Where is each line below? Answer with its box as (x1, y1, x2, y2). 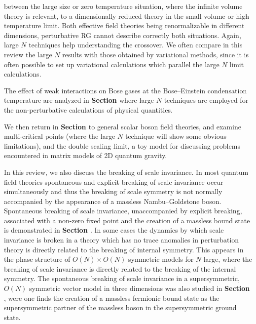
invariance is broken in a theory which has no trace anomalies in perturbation (4, 235, 239, 245)
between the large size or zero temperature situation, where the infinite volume (4, 1, 243, 11)
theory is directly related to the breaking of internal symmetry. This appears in (4, 244, 244, 254)
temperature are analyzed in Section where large (4, 95, 154, 105)
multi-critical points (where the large (4, 131, 115, 141)
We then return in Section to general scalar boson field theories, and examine (4, 121, 241, 131)
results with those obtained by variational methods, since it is (62, 49, 249, 59)
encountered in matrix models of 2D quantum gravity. (4, 150, 167, 161)
